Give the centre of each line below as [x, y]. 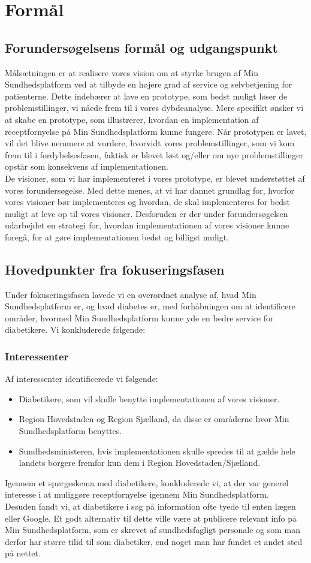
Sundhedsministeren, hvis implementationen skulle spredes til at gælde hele [157, 451]
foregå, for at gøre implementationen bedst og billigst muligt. [117, 237]
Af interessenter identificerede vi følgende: [81, 379]
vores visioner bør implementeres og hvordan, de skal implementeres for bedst [147, 202]
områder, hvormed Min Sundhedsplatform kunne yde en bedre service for [139, 317]
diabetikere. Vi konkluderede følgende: [75, 329]
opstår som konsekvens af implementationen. [87, 166]
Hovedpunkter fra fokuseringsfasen [115, 269]
